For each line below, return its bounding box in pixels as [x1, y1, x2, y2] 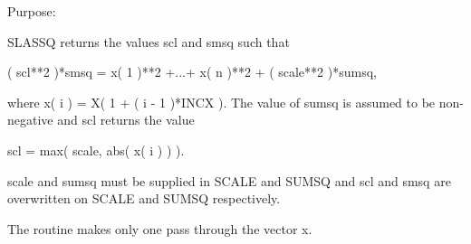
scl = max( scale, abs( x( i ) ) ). [7, 140, 185, 159]
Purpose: [7, 2, 56, 20]
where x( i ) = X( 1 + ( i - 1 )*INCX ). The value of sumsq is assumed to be [7, 92, 436, 111]
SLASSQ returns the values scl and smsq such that [7, 32, 290, 51]
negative [7, 110, 53, 129]
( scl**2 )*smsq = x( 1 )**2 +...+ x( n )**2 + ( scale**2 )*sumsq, [7, 62, 377, 81]
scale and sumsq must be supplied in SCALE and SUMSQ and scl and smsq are [7, 171, 451, 190]
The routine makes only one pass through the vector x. [7, 219, 312, 238]
